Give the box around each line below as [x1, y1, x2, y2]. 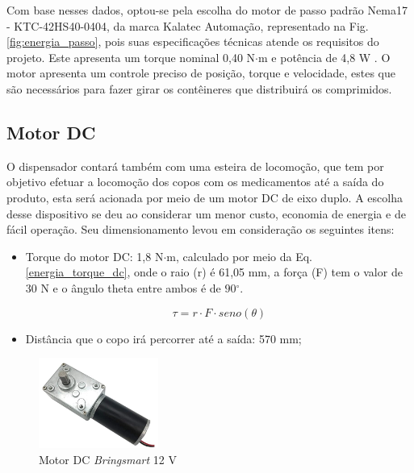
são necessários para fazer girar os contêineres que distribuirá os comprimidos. [6, 80, 392, 97]
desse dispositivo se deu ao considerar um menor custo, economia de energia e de [6, 205, 406, 222]
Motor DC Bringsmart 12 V [39, 451, 177, 468]
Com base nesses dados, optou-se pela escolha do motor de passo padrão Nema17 [6, 2, 408, 18]
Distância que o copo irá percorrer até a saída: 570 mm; [25, 330, 302, 346]
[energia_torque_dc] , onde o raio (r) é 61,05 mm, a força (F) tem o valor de [25, 263, 403, 280]
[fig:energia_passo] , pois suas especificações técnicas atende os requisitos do [6, 33, 379, 50]
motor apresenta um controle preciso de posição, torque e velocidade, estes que [6, 64, 395, 81]
